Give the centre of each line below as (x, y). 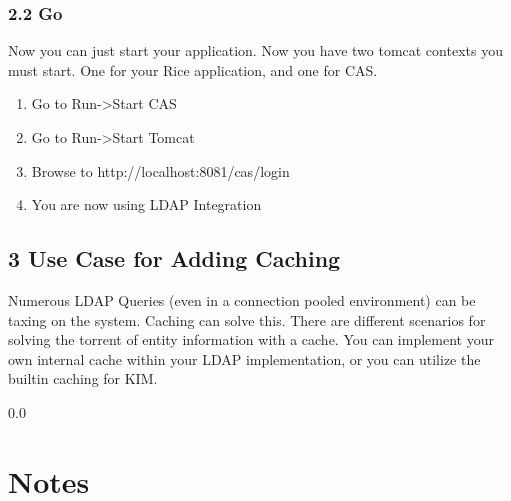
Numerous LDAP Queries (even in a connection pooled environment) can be (242, 299)
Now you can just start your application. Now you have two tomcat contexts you (255, 50)
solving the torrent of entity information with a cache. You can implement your (251, 339)
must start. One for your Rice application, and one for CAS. (193, 69)
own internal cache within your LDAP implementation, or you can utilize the (244, 358)
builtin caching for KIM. (83, 378)
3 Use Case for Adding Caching (174, 258)
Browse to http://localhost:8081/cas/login (160, 170)
